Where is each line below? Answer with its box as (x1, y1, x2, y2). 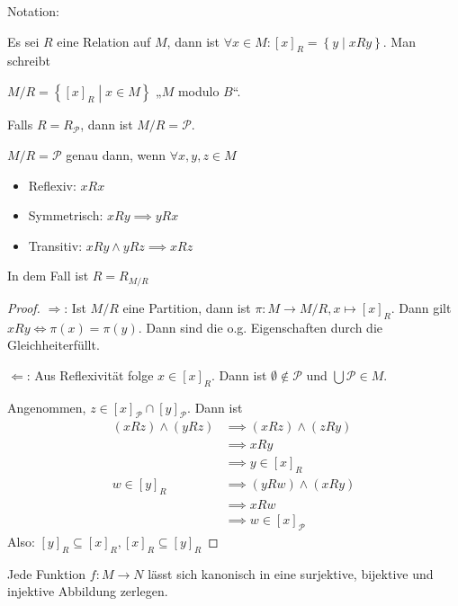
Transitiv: (28, 236, 83, 254)
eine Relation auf (57, 31, 151, 50)
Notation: (7, 2, 59, 20)
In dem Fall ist (7, 266, 89, 285)
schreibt (7, 51, 50, 70)
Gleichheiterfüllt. (7, 335, 100, 354)
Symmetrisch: (28, 206, 103, 225)
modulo (177, 81, 220, 100)
